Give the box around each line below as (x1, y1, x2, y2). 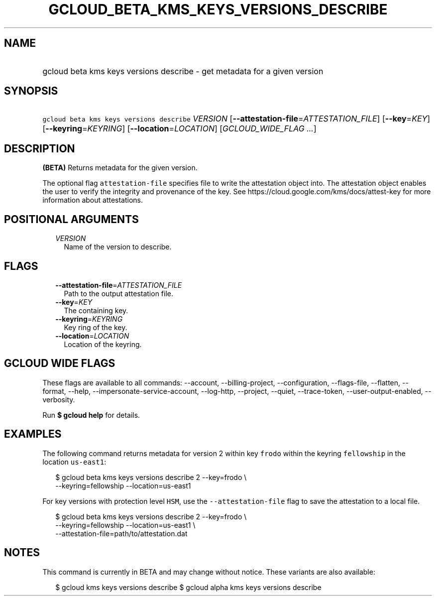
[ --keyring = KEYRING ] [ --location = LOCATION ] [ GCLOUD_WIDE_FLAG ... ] (42, 123, 317, 134)
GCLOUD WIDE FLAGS (4, 357, 115, 370)
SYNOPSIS (4, 85, 58, 98)
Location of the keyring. (64, 340, 142, 349)
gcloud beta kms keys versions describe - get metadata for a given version (42, 66, 324, 76)
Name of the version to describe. (64, 242, 172, 251)
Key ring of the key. (64, 323, 127, 332)
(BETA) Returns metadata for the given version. (42, 163, 198, 172)
